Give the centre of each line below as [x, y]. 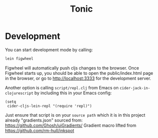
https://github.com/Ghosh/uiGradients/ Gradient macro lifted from [71, 125]
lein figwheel [19, 59]
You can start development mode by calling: [49, 50]
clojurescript [19, 93]
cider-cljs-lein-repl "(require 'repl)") [49, 106]
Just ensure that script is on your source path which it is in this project [75, 115]
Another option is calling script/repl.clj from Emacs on [62, 87]
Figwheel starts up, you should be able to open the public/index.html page [79, 73]
